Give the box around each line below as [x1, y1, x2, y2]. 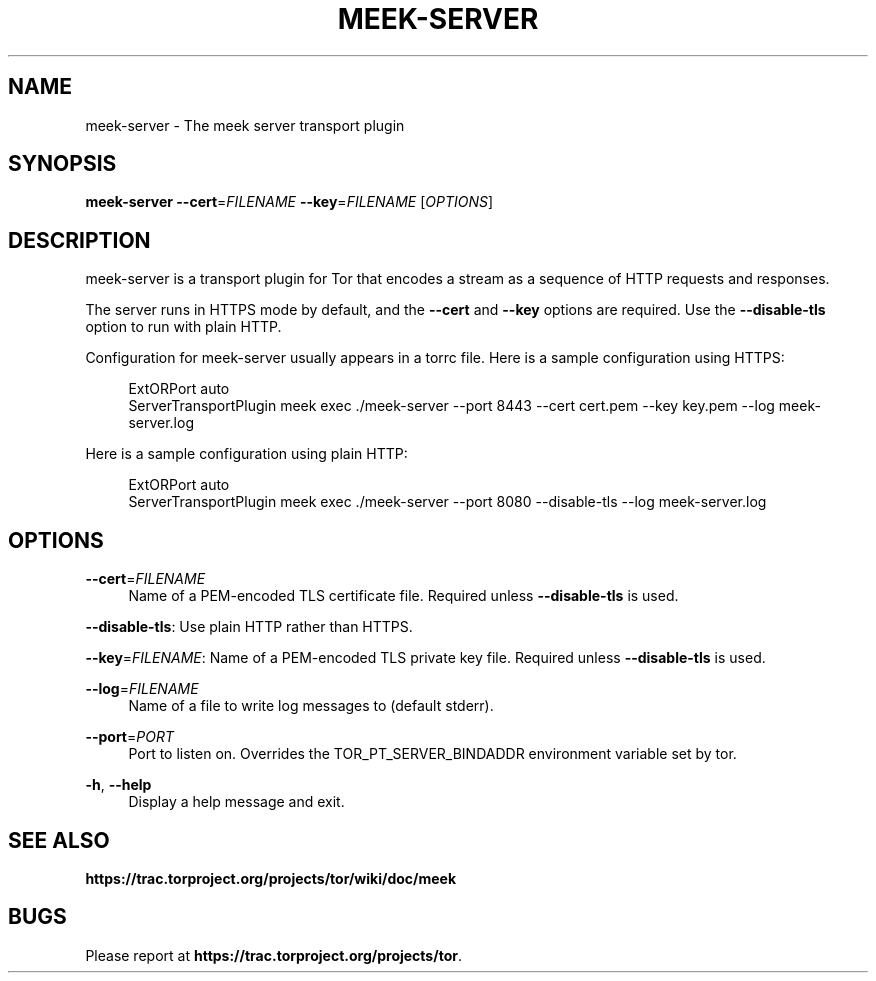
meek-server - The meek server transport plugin [85, 116, 405, 134]
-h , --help [85, 776, 152, 794]
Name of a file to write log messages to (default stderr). [128, 697, 494, 715]
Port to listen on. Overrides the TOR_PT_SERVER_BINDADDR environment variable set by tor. [128, 745, 737, 763]
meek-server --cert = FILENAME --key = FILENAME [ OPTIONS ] [85, 193, 494, 211]
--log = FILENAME [85, 680, 199, 698]
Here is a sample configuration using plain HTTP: [85, 445, 408, 463]
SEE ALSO [8, 827, 110, 853]
